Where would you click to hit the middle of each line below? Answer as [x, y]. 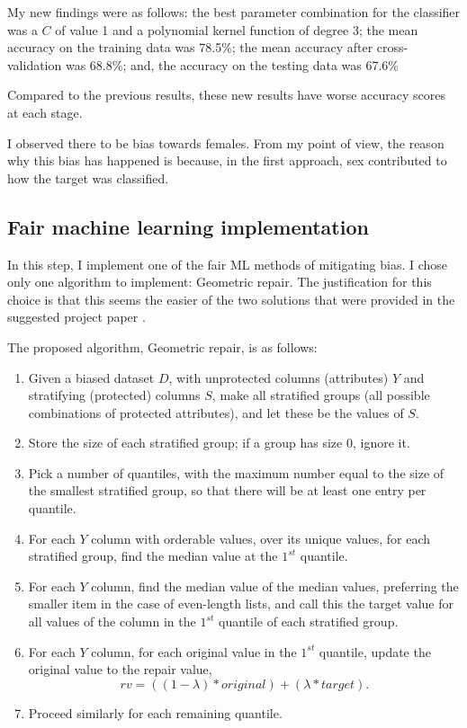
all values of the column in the [112, 621]
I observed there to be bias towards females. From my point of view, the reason [226, 142]
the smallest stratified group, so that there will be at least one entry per [227, 490]
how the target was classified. [88, 178]
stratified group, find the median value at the [153, 556]
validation [35, 64]
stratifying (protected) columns [114, 395]
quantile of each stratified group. [309, 621]
